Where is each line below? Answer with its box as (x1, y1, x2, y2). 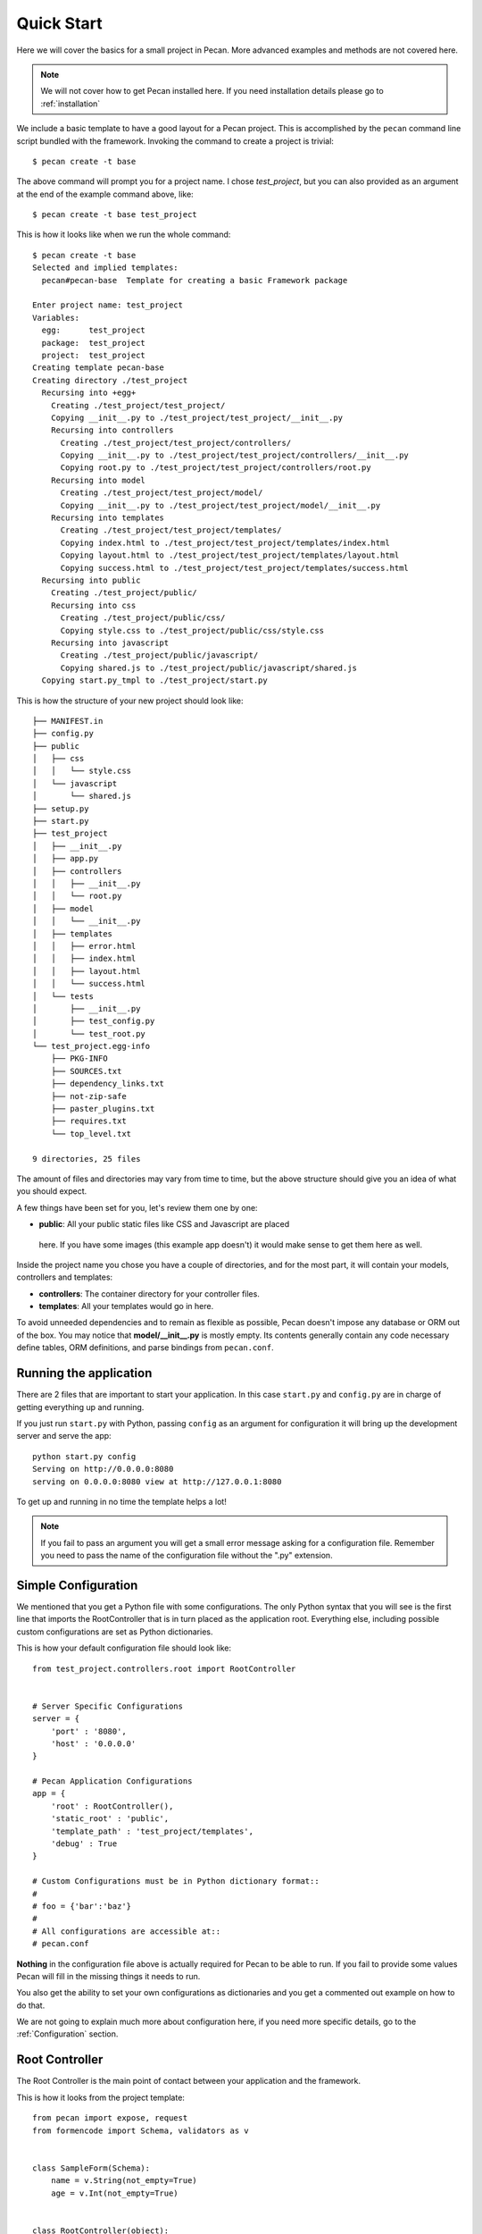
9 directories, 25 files (32, 1154, 141, 1163)
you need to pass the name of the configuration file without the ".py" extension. (40, 1550, 334, 1561)
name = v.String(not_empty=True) (50, 2176, 198, 2186)
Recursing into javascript (50, 637, 170, 648)
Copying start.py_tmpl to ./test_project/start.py (41, 676, 268, 685)
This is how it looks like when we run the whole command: (16, 229, 231, 240)
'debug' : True (50, 1839, 118, 1849)
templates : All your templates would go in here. (38, 1301, 214, 1312)
